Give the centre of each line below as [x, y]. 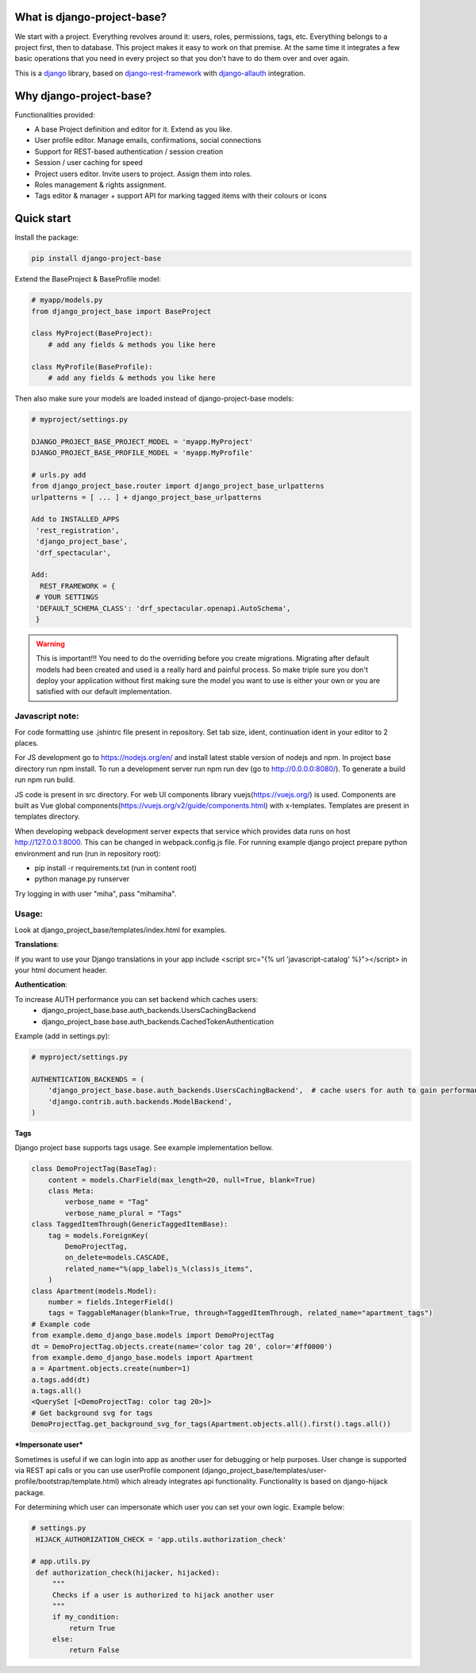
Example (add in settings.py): [62, 1036]
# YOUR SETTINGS [67, 597]
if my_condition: [86, 1617]
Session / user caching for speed [88, 163]
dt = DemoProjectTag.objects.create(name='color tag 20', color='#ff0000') [182, 1346]
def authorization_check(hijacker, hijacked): [128, 1572]
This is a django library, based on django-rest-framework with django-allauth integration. [160, 73]
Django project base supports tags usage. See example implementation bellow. [144, 1148]
